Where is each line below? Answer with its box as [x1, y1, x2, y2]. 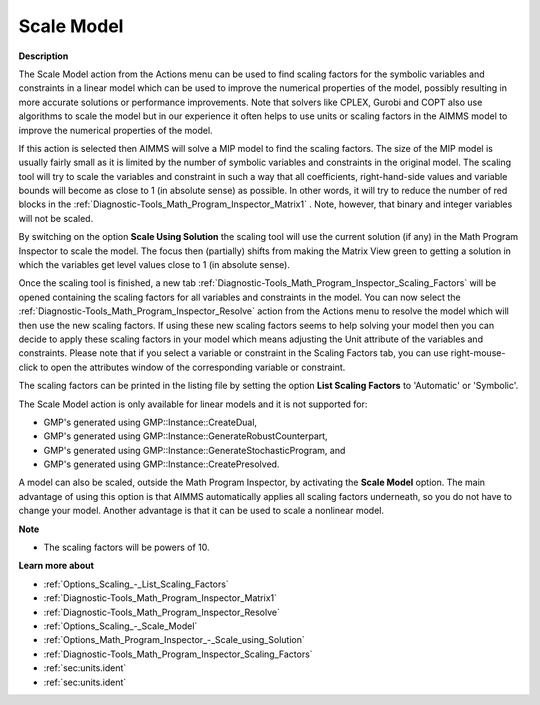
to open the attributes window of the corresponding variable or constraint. [40, 361, 346, 373]
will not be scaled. [18, 212, 94, 224]
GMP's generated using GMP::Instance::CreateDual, [43, 416, 258, 428]
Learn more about [18, 560, 95, 572]
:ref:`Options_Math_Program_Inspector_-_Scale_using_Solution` [43, 634, 305, 646]
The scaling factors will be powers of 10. [43, 541, 210, 554]
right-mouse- [450, 347, 506, 359]
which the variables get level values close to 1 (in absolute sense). [18, 259, 290, 271]
